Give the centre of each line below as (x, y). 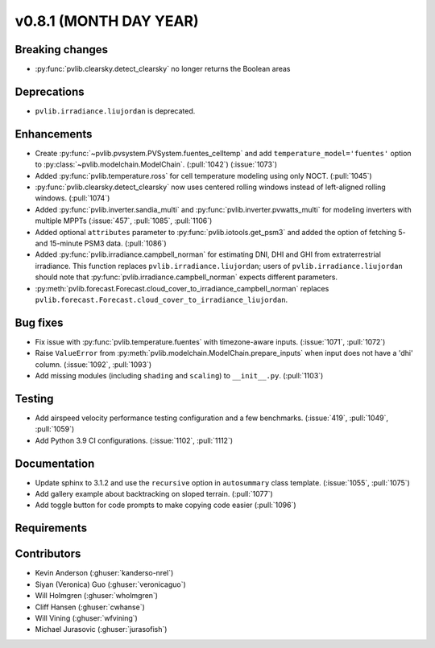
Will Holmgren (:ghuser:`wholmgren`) (97, 596)
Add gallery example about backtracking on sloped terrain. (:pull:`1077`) (154, 494)
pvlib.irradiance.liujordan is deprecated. (115, 111)
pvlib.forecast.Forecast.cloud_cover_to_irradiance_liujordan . (162, 299)
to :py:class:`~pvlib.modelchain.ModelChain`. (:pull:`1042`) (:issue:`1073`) (156, 164)
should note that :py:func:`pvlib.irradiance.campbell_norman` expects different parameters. (186, 277)
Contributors (48, 554)
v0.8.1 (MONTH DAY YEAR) (107, 21)
